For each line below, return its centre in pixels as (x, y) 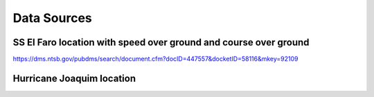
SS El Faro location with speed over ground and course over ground (161, 42)
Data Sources (53, 18)
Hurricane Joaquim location (74, 78)
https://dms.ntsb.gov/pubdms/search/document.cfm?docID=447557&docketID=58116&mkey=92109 (155, 59)
